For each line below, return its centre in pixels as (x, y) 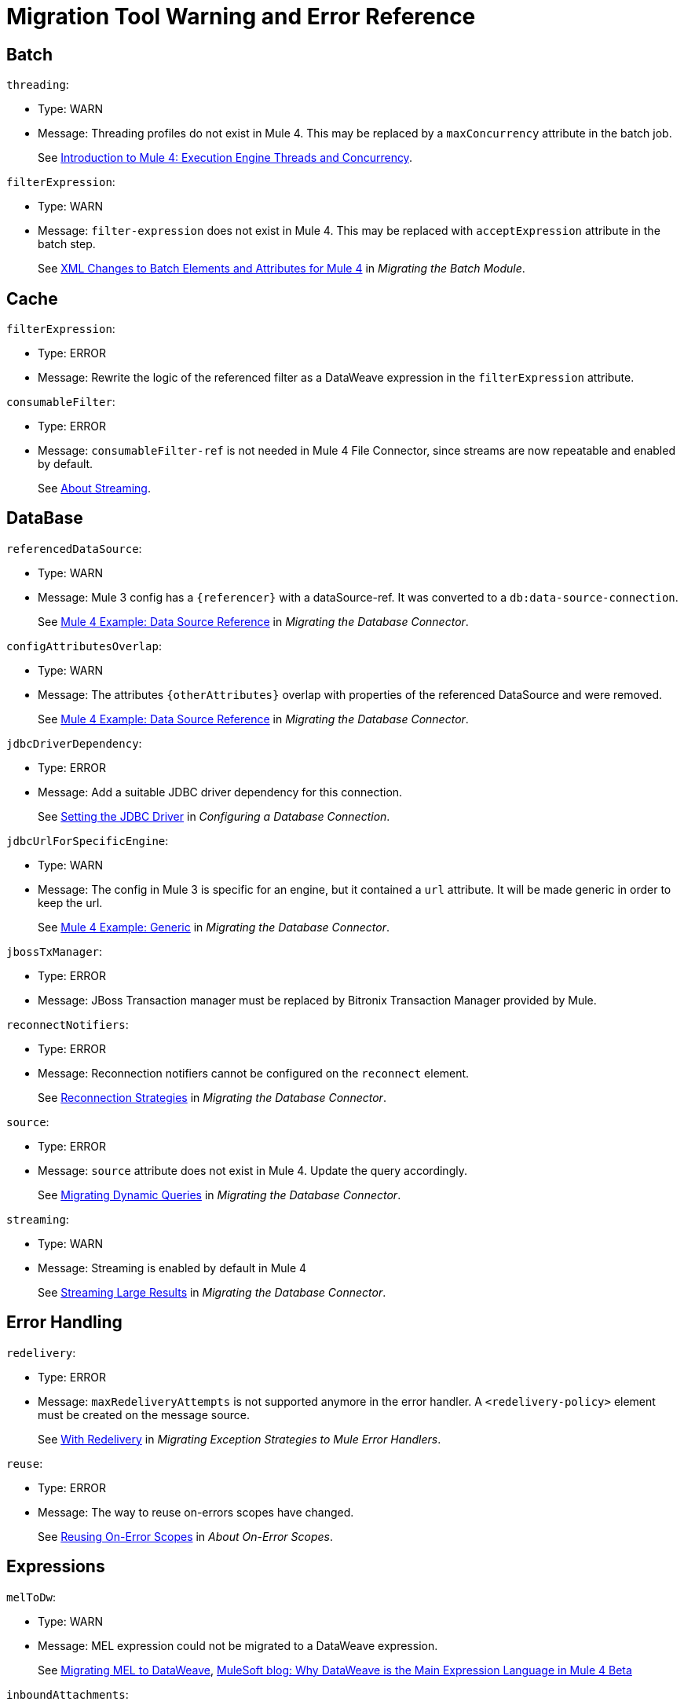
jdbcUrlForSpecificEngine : (88, 840)
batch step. (67, 244)
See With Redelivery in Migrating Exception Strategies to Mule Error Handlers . (240, 1439)
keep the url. (70, 902)
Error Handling (64, 1323)
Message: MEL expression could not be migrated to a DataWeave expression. (238, 1645)
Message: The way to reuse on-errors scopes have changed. (196, 1512)
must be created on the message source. (144, 1414)
